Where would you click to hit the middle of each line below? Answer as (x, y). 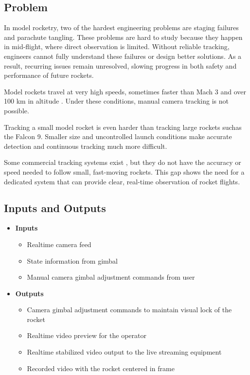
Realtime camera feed (59, 244)
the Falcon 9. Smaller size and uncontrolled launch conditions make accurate (118, 136)
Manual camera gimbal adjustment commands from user (111, 277)
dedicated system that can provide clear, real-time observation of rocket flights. (122, 181)
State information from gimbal (72, 260)
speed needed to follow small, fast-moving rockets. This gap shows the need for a (124, 171)
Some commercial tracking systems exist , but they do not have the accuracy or (123, 162)
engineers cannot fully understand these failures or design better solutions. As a (123, 56)
